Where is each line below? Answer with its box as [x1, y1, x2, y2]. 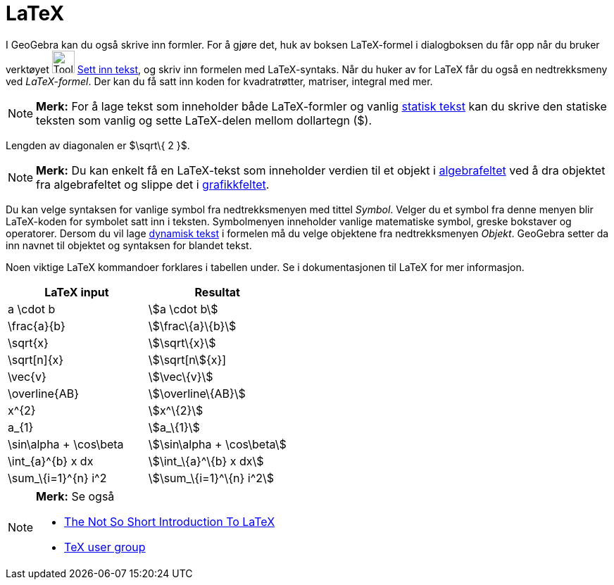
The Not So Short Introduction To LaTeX [64, 514, 275, 529]
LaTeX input [44, 284, 109, 299]
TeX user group [64, 539, 146, 554]
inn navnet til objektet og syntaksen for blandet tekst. [6, 239, 252, 251]
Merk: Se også [36, 489, 115, 503]
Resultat [194, 284, 240, 299]
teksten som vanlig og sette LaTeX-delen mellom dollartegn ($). [36, 113, 372, 127]
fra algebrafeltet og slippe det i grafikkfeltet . [36, 177, 270, 191]
